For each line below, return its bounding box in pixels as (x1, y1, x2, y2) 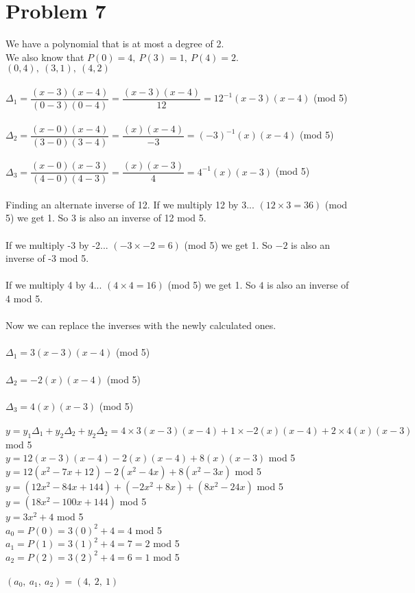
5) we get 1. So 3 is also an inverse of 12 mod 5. (5, 210, 206, 225)
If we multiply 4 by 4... (5, 278, 102, 292)
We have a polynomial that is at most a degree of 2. (5, 36, 224, 51)
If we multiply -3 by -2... (5, 237, 108, 252)
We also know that (5, 49, 84, 64)
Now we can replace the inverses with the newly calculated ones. (5, 318, 276, 332)
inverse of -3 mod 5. (5, 251, 89, 265)
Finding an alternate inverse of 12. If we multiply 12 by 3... (5, 197, 254, 211)
